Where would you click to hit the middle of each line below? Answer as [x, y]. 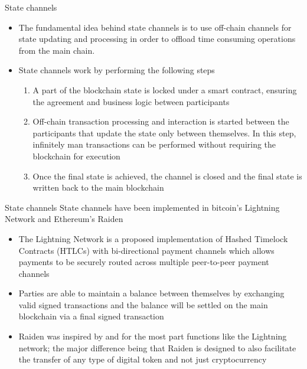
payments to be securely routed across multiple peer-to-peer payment [144, 262]
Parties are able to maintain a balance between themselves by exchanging [151, 293]
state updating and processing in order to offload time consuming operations [157, 39]
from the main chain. [57, 50]
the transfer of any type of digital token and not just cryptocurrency [143, 359]
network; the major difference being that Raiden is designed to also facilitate [157, 347]
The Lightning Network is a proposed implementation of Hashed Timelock [153, 238]
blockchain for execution [76, 156]
